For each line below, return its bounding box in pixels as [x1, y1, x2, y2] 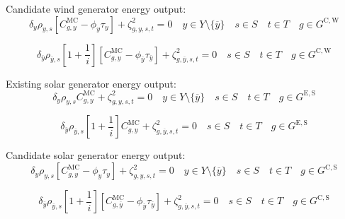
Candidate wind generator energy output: [6, 1, 186, 16]
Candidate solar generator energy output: [6, 148, 186, 162]
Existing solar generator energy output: [6, 76, 176, 90]
